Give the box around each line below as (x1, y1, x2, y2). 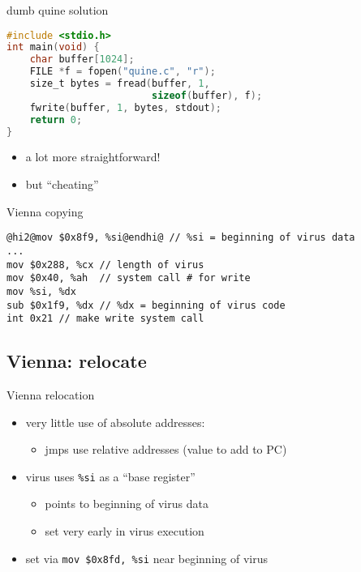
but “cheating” (25, 176, 99, 193)
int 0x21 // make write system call (6, 313, 204, 325)
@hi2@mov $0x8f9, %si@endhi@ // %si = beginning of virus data (6, 232, 355, 244)
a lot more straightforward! (25, 148, 161, 165)
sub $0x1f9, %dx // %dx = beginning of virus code (6, 299, 286, 311)
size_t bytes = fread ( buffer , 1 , (29, 78, 210, 90)
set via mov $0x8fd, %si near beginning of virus (25, 549, 269, 566)
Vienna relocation (6, 386, 95, 403)
